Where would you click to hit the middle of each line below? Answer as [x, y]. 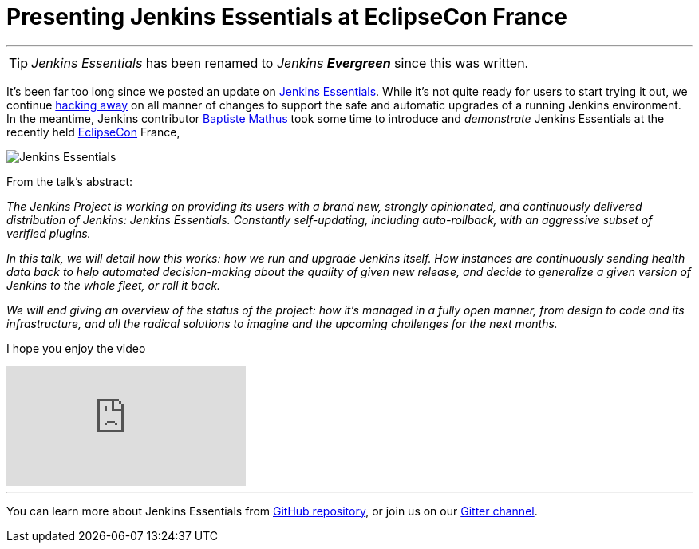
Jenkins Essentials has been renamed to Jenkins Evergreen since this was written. [280, 63]
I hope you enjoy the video [76, 348]
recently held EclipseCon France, [93, 132]
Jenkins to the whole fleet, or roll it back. [114, 285]
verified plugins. [49, 233]
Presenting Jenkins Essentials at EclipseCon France [287, 17]
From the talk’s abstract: [70, 181]
